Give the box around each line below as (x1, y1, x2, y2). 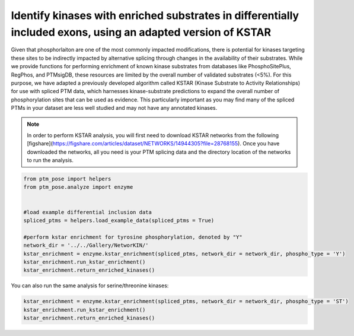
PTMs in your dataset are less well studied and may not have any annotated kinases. (11, 104, 218, 112)
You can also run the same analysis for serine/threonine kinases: (11, 282, 169, 289)
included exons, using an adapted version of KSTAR (11, 26, 272, 39)
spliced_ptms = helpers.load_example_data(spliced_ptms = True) (23, 217, 215, 224)
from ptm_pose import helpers (23, 176, 111, 182)
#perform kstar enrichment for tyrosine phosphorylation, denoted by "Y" (23, 233, 243, 240)
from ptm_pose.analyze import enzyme (23, 184, 133, 191)
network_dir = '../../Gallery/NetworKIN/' (23, 242, 149, 249)
